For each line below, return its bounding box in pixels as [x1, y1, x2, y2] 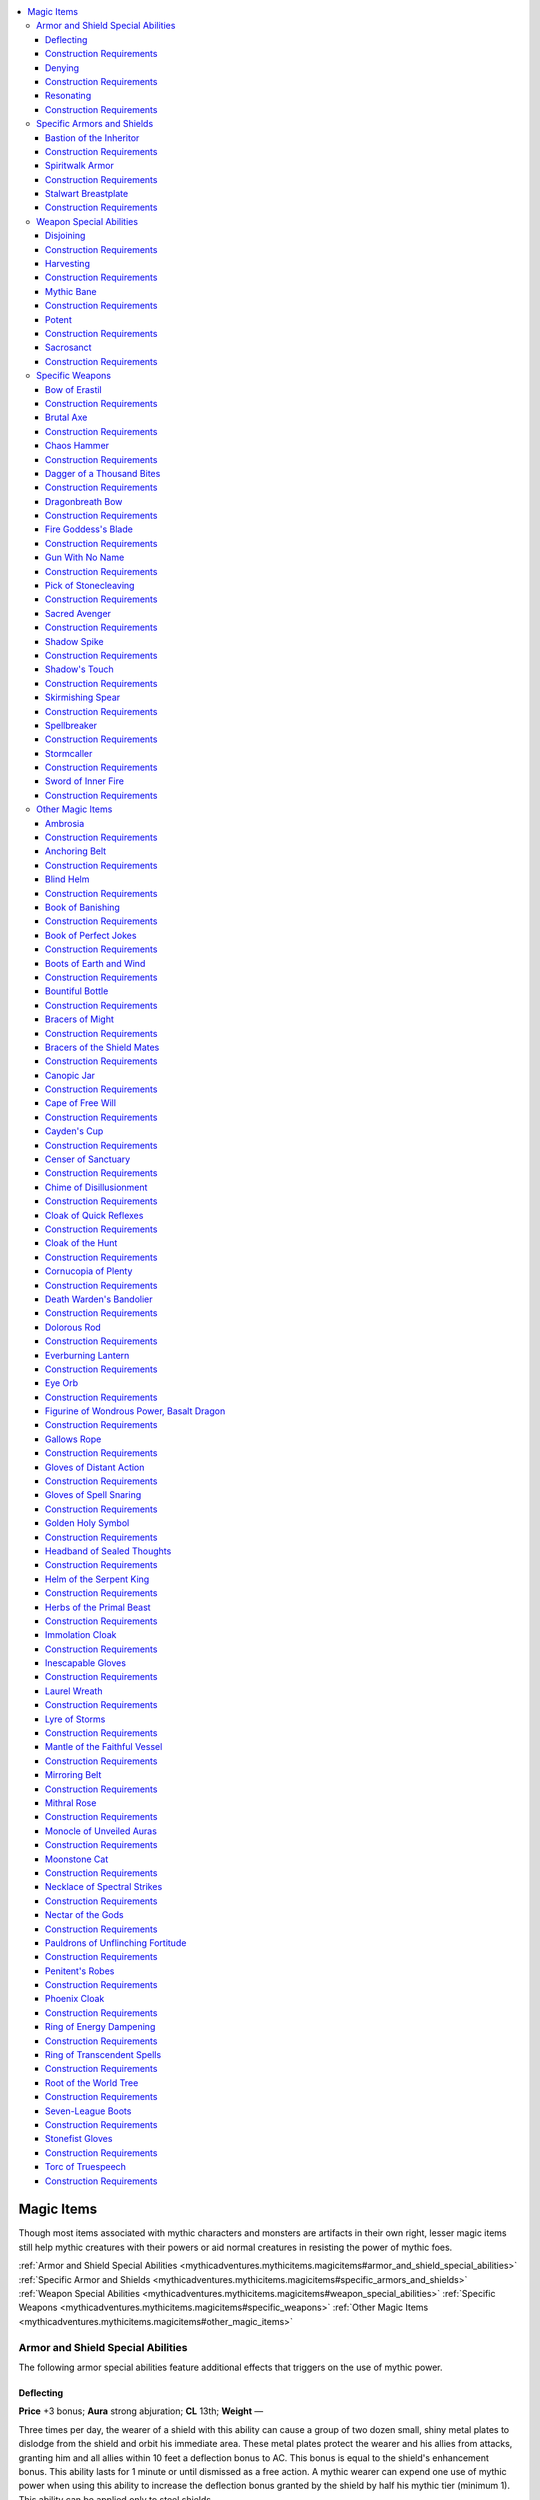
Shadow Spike [45, 635, 104, 647]
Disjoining [45, 230, 86, 242]
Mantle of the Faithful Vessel [45, 1741, 163, 1753]
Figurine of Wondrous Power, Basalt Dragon [45, 1405, 226, 1417]
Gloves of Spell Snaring [45, 1489, 142, 1501]
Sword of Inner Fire [45, 775, 125, 787]
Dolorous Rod [45, 1321, 102, 1333]
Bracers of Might [45, 1013, 115, 1025]
